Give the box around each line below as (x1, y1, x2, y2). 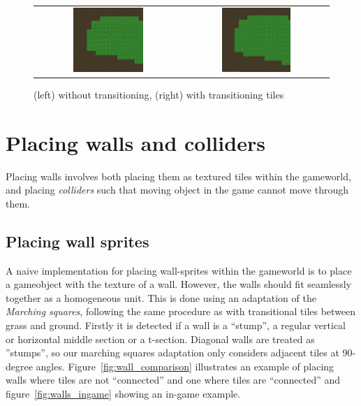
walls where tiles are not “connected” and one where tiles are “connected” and (6, 372, 341, 387)
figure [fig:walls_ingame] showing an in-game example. (6, 386, 241, 400)
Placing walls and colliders (6, 128, 265, 157)
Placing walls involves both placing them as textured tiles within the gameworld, (6, 168, 351, 183)
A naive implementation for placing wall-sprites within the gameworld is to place (6, 263, 352, 277)
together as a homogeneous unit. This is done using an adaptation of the (6, 290, 316, 305)
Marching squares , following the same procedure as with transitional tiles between (6, 304, 356, 319)
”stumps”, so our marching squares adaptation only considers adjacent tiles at (6, 345, 339, 360)
